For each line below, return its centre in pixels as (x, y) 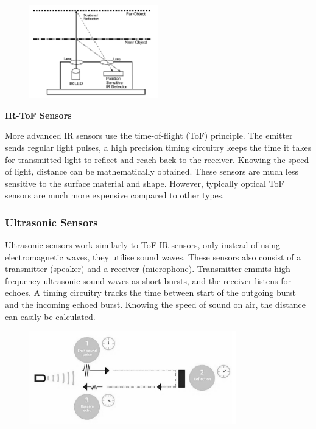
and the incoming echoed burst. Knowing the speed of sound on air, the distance (155, 305)
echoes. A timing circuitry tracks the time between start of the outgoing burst (151, 292)
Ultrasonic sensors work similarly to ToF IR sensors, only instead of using (143, 245)
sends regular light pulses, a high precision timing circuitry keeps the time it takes (158, 147)
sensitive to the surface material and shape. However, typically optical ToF (145, 183)
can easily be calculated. (50, 316)
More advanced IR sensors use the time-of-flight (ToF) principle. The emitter (149, 135)
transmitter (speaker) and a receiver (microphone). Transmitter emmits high (148, 269)
